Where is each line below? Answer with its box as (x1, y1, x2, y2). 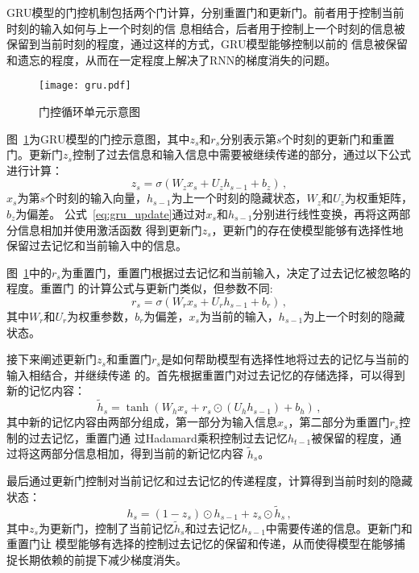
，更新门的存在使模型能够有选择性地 (211, 221, 404, 238)
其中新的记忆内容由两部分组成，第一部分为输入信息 (6, 413, 277, 430)
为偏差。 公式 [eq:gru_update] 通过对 (15, 206, 206, 222)
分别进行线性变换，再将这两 (252, 206, 400, 222)
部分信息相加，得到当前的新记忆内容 (51, 445, 243, 462)
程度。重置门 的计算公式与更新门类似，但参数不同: (6, 280, 273, 297)
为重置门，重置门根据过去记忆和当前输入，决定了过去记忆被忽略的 (60, 264, 411, 280)
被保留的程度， (311, 429, 391, 446)
